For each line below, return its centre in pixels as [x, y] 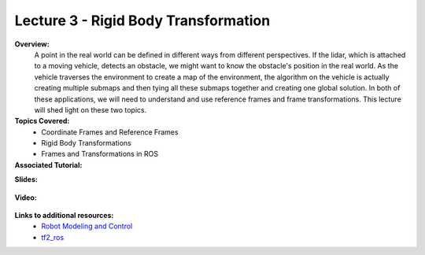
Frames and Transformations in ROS [100, 154]
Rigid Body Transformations [86, 143]
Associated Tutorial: [48, 164]
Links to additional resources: [64, 216]
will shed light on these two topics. [91, 109]
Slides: [26, 179]
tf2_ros [53, 237]
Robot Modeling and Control [87, 226]
